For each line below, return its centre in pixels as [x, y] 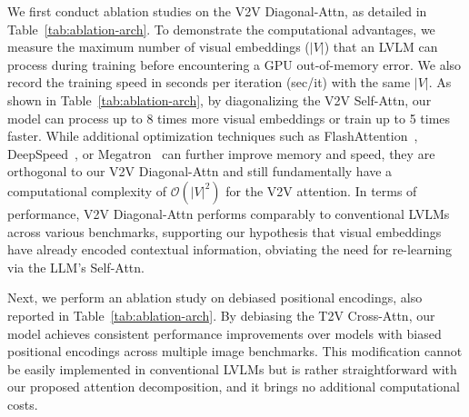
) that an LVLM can [381, 47]
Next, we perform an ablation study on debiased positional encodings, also [215, 298]
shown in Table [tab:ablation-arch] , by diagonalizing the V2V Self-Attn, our [220, 99]
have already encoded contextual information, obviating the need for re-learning [230, 249]
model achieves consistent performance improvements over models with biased [225, 333]
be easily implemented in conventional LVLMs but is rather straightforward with [232, 368]
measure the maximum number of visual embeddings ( [159, 47]
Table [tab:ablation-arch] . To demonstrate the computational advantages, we [221, 29]
